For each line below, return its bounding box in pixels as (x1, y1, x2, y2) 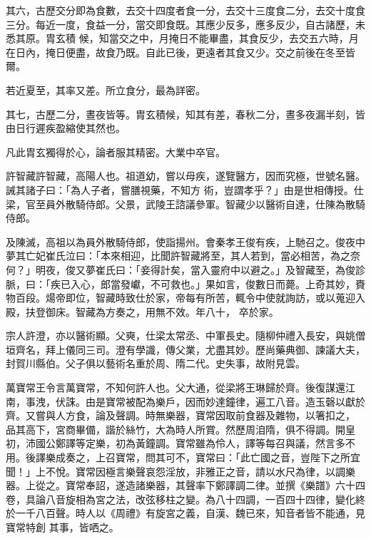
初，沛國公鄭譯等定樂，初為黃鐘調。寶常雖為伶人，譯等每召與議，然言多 (6, 436, 345, 451)
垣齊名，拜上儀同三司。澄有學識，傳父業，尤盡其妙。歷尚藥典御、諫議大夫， (6, 342, 365, 356)
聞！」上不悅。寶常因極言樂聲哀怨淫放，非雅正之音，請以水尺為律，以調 (6, 463, 345, 478)
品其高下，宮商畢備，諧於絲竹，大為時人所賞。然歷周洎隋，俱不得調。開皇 (6, 421, 355, 436)
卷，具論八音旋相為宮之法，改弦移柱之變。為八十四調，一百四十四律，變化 (6, 491, 355, 506)
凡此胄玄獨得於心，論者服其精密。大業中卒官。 (6, 144, 225, 159)
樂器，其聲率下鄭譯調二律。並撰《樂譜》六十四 (145, 478, 365, 493)
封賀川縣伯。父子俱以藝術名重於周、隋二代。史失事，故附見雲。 (6, 356, 305, 371)
